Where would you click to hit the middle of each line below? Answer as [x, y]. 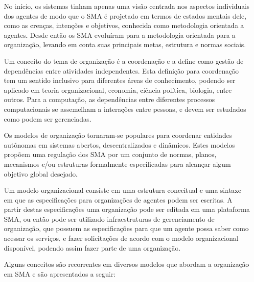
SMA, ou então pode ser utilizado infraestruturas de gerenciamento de [109, 218]
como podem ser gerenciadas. [48, 118]
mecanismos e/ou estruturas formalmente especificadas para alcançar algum [117, 164]
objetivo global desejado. [41, 173]
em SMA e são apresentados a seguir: [60, 273]
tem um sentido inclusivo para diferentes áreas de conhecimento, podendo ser [120, 80]
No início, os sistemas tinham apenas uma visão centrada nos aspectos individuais [127, 6]
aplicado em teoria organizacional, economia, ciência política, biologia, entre [118, 90]
